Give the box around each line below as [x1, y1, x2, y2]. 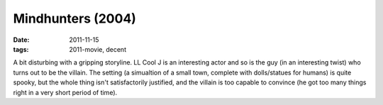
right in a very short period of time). [13, 88, 118, 96]
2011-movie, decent [69, 45, 127, 53]
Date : [13, 35, 30, 44]
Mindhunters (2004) [13, 11, 136, 26]
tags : [13, 45, 29, 53]
